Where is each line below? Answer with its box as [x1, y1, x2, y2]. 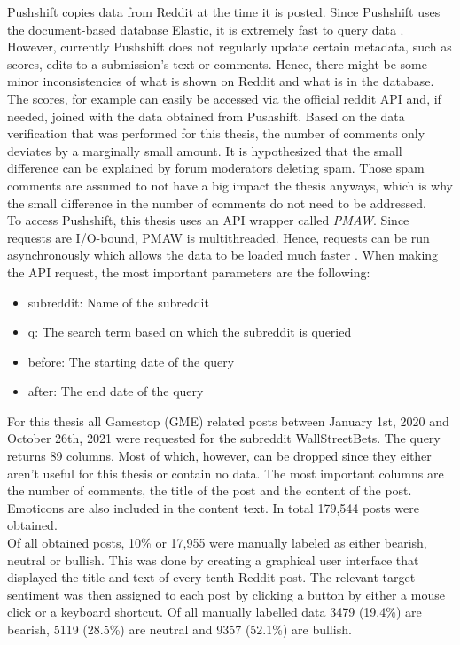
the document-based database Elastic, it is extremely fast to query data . [7, 19, 404, 38]
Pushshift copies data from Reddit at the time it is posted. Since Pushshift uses [7, 3, 441, 20]
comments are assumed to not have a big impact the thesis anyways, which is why [7, 175, 453, 194]
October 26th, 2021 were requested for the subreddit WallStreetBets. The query [7, 429, 441, 447]
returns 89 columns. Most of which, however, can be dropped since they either [7, 447, 432, 465]
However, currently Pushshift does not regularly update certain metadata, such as [7, 37, 452, 56]
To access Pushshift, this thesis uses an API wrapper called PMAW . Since [7, 211, 409, 229]
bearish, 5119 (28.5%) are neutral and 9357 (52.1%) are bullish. [7, 620, 352, 638]
